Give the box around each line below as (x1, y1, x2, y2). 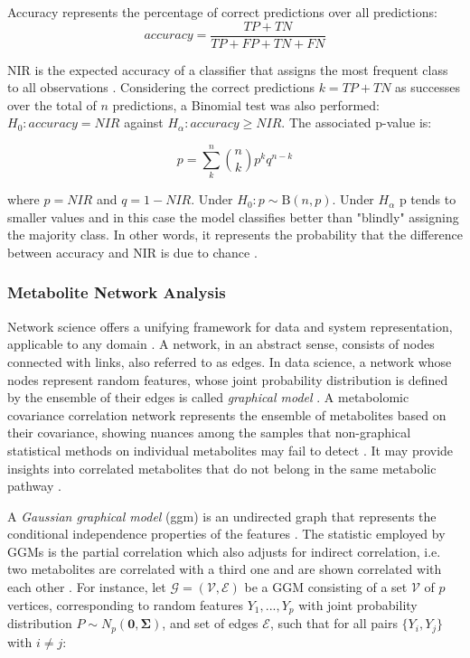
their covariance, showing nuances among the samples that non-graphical (7, 423, 411, 442)
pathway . (7, 476, 61, 495)
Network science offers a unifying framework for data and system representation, (7, 316, 453, 335)
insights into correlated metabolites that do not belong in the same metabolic (7, 458, 437, 477)
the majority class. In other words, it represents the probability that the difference (7, 225, 463, 244)
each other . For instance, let (7, 578, 166, 597)
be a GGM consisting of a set (244, 578, 408, 597)
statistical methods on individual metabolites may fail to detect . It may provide (7, 440, 454, 459)
